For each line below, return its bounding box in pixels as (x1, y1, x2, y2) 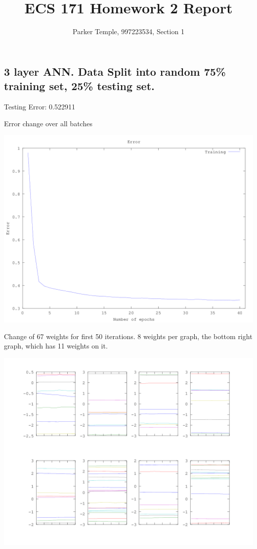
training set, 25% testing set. (4, 78, 155, 94)
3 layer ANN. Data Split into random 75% (4, 63, 226, 79)
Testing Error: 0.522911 (4, 101, 75, 111)
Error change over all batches (4, 118, 92, 128)
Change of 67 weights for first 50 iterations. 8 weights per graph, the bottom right (4, 331, 253, 341)
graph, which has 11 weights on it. (4, 341, 108, 351)
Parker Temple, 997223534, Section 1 (73, 26, 184, 37)
